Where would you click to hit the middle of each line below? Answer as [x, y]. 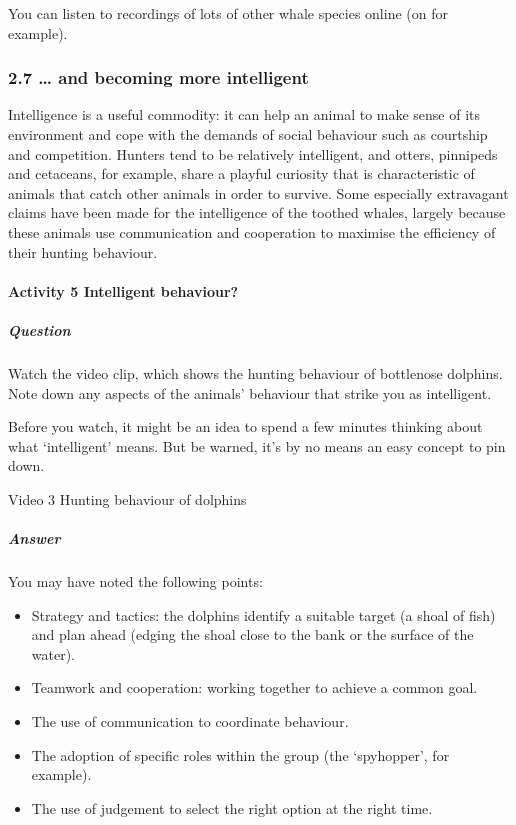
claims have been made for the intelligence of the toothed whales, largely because [257, 212]
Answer [34, 538]
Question [39, 329]
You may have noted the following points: [135, 581]
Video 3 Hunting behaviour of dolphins [127, 498]
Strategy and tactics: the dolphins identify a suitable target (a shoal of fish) [263, 614]
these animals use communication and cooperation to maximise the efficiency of [252, 231]
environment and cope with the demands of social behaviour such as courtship [248, 134]
